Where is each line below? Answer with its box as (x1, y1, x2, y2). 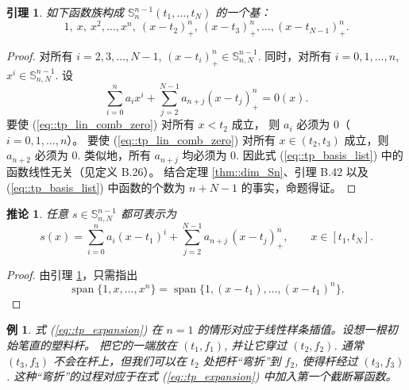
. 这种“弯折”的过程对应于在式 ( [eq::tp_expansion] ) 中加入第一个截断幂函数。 (6, 368, 397, 384)
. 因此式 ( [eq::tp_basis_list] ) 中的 (236, 147, 403, 163)
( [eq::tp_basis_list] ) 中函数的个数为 (6, 178, 186, 195)
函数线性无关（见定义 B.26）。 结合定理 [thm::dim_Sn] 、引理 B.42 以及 (6, 162, 368, 179)
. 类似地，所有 (77, 147, 151, 163)
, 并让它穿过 (224, 336, 287, 353)
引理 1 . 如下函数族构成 (6, 4, 124, 20)
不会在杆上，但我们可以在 (53, 352, 187, 369)
